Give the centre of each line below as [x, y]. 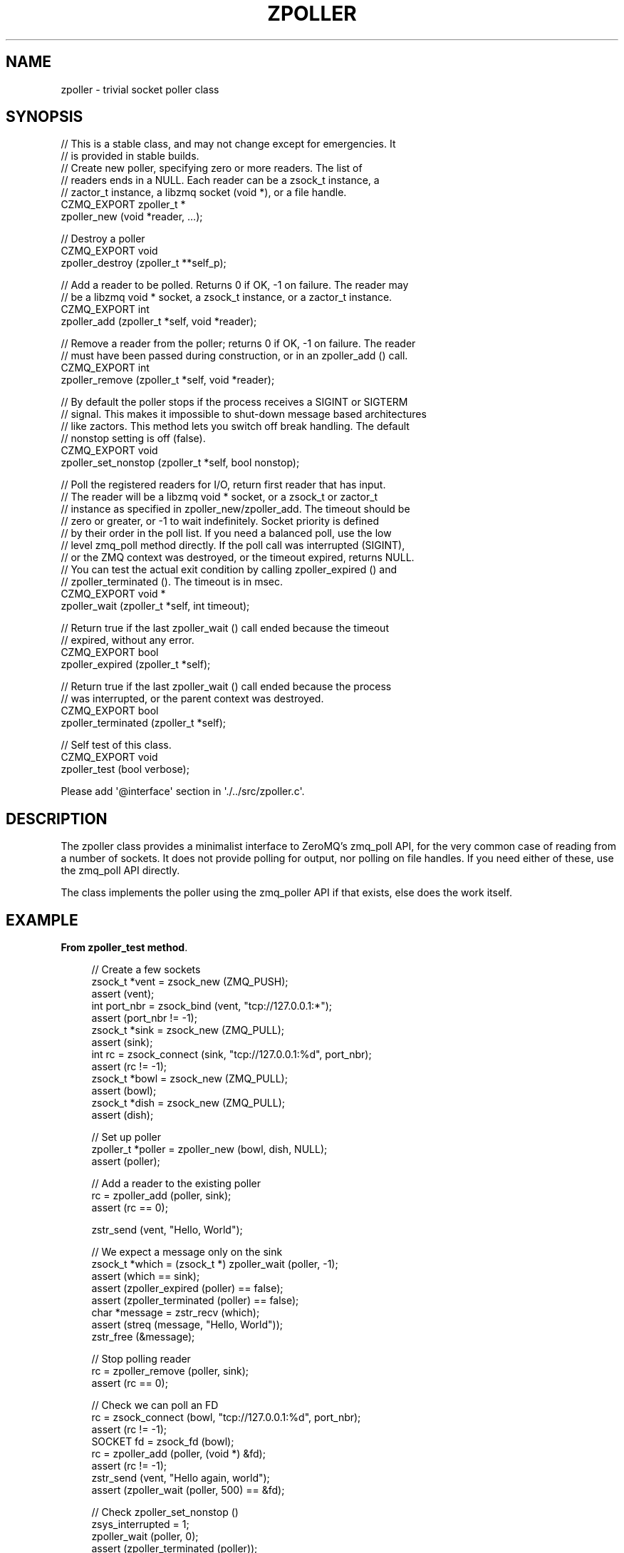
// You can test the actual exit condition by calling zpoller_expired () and [229, 570]
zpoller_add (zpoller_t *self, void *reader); [159, 322]
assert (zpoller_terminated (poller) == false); [195, 1301]
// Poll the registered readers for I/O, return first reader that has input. [223, 485]
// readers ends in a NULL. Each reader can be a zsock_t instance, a [220, 180]
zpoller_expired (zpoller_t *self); [136, 665]
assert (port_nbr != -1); [144, 1018]
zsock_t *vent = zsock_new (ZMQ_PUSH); [190, 982]
